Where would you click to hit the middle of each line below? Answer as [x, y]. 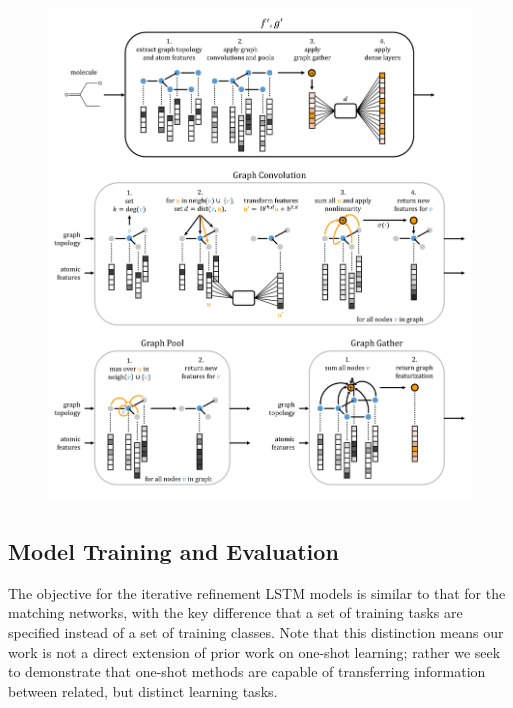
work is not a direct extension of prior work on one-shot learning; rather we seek [254, 651]
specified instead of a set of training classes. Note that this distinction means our [256, 632]
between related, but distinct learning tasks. [143, 690]
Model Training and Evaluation [173, 551]
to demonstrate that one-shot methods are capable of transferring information [247, 671]
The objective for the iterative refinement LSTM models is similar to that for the [257, 592]
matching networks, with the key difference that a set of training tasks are [235, 612]
